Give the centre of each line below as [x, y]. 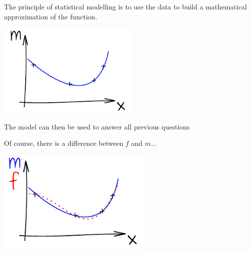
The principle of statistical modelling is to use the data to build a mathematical [125, 6]
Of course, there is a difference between [64, 143]
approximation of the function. [51, 16]
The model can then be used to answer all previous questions [97, 126]
